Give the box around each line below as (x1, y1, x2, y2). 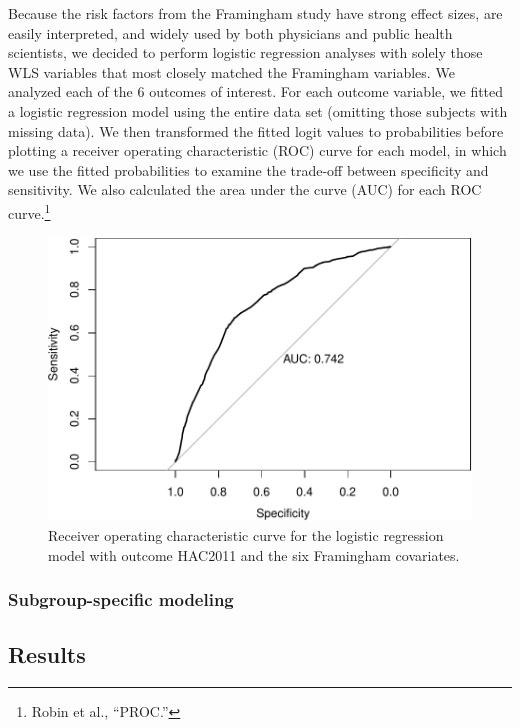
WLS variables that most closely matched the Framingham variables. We (8, 61, 455, 82)
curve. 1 (8, 199, 51, 223)
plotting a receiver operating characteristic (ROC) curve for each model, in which (8, 140, 507, 161)
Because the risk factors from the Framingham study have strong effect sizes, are (8, 3, 503, 23)
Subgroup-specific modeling (8, 587, 234, 612)
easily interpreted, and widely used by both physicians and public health (8, 22, 453, 43)
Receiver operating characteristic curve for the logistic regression (48, 525, 444, 546)
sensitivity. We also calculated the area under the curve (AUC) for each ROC (8, 179, 482, 200)
